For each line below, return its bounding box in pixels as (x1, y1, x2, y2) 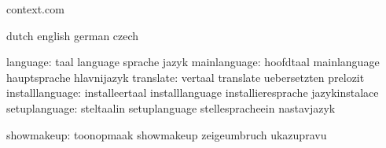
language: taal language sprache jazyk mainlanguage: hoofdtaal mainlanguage (6, 54, 380, 70)
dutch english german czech (6, 27, 139, 43)
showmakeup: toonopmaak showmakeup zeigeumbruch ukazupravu (6, 126, 327, 142)
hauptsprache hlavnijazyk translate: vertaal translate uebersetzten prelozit (6, 68, 365, 85)
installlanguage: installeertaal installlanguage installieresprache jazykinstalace (6, 84, 379, 101)
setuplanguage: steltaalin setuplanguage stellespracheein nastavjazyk (6, 99, 336, 116)
